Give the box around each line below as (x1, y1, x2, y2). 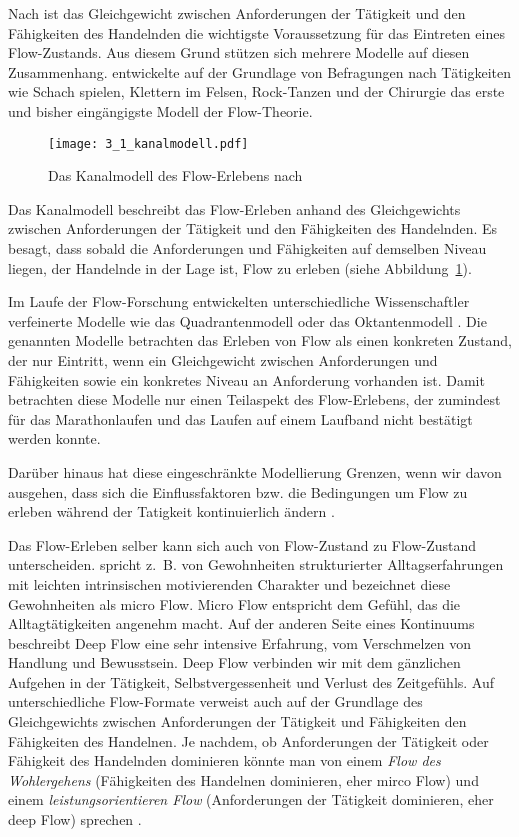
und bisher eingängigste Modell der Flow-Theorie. (8, 100, 313, 121)
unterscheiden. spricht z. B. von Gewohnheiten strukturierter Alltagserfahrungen (8, 554, 504, 575)
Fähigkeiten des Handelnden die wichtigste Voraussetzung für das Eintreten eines (8, 22, 505, 43)
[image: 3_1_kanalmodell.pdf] (48, 136, 249, 151)
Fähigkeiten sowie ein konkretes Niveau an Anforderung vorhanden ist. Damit (8, 369, 485, 390)
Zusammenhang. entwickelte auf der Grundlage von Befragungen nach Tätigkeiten (8, 61, 512, 82)
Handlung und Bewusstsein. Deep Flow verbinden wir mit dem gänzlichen (8, 652, 461, 673)
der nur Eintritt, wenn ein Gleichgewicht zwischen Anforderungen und (8, 349, 438, 370)
